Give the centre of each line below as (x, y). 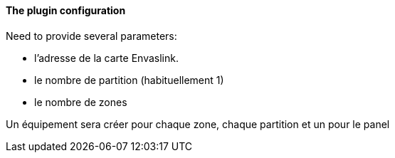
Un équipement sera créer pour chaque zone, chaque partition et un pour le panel (198, 124)
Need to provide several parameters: (91, 36)
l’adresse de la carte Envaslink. (106, 58)
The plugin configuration (66, 10)
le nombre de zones (81, 102)
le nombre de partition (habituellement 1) (129, 80)
